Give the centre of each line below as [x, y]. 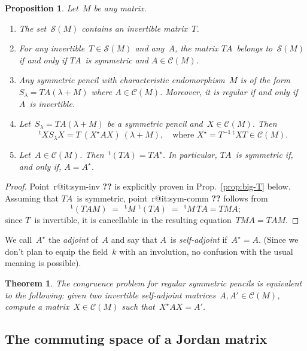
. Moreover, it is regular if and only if [229, 91]
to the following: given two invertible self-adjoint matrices [110, 294]
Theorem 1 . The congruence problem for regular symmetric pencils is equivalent [153, 283]
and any [150, 48]
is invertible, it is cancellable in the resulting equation [133, 219]
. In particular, [190, 155]
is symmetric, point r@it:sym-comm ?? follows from [172, 198]
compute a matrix [37, 306]
